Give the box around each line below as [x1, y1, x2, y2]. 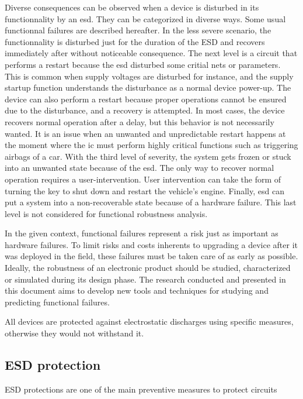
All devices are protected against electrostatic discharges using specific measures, [5, 315, 294, 328]
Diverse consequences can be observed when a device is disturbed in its [5, 1, 259, 13]
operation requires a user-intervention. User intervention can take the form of [5, 173, 281, 185]
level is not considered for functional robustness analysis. [5, 207, 208, 219]
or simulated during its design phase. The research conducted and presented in [5, 273, 286, 285]
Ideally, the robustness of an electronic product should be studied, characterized [5, 262, 291, 274]
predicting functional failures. [5, 295, 110, 308]
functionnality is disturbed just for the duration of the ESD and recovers [5, 35, 265, 47]
